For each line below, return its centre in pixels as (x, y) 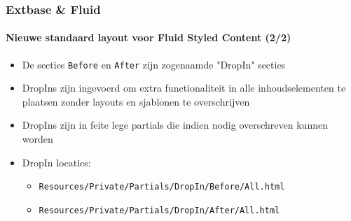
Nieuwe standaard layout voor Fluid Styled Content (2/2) (149, 37)
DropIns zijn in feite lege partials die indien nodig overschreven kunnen (175, 125)
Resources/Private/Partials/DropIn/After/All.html (159, 210)
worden (37, 139)
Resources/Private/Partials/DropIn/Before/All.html (162, 187)
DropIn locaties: (56, 162)
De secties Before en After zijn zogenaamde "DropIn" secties (154, 64)
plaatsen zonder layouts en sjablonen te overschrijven (136, 101)
